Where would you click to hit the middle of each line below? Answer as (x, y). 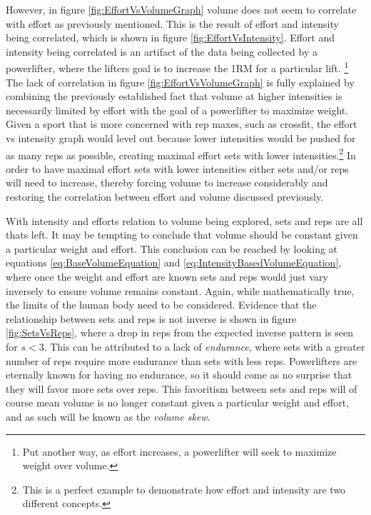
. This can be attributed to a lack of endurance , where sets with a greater (204, 346)
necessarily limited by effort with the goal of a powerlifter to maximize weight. (177, 110)
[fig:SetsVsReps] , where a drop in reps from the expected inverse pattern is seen (180, 332)
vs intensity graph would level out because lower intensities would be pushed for (181, 138)
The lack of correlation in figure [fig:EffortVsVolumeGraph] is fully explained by (180, 82)
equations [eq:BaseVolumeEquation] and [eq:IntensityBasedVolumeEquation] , (174, 262)
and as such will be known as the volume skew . (108, 416)
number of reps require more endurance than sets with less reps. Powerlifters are (182, 360)
